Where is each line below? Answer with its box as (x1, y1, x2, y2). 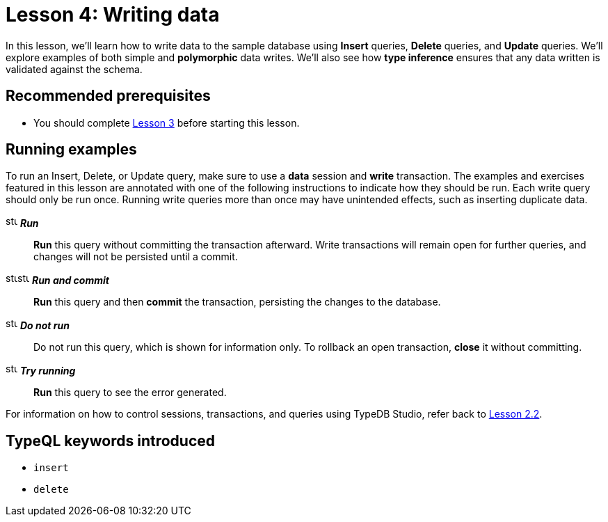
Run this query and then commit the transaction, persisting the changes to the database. (33, 296, 441, 308)
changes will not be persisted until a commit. (33, 251, 238, 263)
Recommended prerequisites (6, 87, 211, 105)
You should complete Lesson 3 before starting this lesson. (33, 116, 300, 129)
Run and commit (31, 274, 109, 287)
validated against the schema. (6, 63, 143, 75)
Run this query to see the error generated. (33, 386, 227, 399)
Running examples (6, 141, 137, 159)
